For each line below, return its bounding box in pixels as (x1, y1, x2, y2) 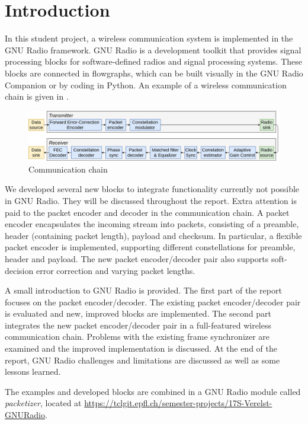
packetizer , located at (5, 397, 82, 409)
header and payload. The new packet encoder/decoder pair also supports (5, 252, 269, 264)
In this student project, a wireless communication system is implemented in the (5, 32, 293, 44)
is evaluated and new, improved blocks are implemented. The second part (5, 307, 271, 320)
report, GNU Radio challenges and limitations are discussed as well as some (5, 353, 280, 366)
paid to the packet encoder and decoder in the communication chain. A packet (5, 206, 290, 218)
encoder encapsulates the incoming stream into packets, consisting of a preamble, (5, 218, 299, 230)
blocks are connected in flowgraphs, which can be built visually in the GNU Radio (5, 66, 303, 79)
